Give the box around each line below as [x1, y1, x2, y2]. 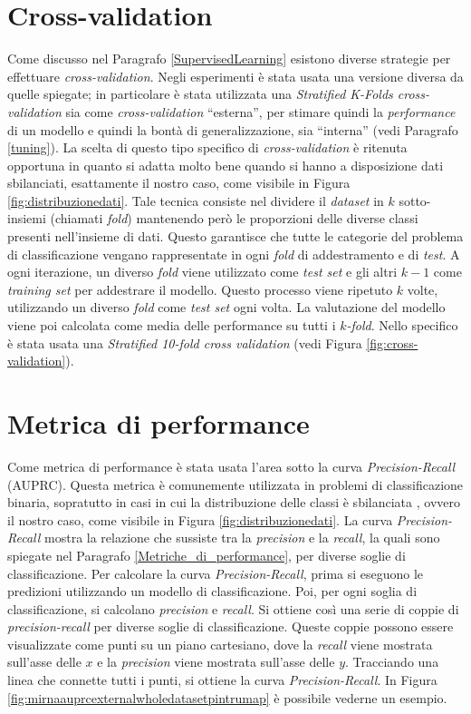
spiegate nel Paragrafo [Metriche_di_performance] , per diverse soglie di [7, 545, 406, 564]
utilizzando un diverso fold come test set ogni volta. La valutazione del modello [7, 298, 446, 317]
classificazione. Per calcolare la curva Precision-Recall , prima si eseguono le [7, 563, 424, 582]
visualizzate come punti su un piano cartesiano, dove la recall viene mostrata [7, 634, 433, 653]
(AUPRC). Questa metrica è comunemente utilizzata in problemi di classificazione [7, 474, 464, 494]
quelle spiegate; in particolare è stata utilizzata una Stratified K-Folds [7, 84, 393, 103]
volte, [407, 279, 438, 298]
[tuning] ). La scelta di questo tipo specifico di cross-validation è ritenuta [7, 138, 408, 157]
